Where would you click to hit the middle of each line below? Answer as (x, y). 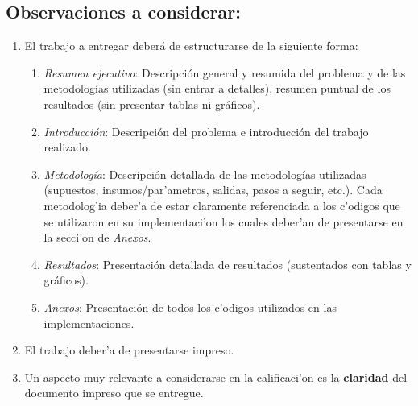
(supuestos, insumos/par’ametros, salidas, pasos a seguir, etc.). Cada (213, 190)
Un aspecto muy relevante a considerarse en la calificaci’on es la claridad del (216, 377)
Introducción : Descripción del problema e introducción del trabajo (206, 131)
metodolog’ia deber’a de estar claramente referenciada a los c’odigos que (222, 205)
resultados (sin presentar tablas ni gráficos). (152, 104)
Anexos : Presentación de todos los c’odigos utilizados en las (190, 307)
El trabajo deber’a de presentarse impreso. (129, 350)
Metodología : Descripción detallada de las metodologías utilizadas (205, 174)
